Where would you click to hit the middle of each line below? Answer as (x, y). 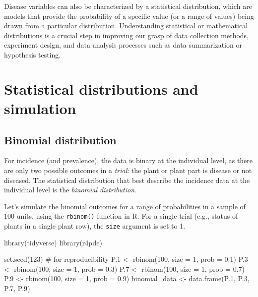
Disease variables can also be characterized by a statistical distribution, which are (128, 6)
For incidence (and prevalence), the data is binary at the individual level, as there (129, 160)
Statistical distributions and (101, 89)
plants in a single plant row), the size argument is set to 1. (95, 225)
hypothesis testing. (32, 54)
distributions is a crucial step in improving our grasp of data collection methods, (127, 35)
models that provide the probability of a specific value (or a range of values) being (129, 16)
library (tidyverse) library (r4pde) (53, 242)
